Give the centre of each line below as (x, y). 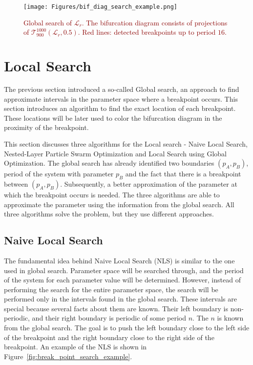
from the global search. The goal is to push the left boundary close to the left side (127, 328)
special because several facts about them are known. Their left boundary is (116, 308)
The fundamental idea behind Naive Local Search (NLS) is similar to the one (119, 260)
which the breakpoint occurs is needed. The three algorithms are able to (112, 194)
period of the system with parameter (59, 174)
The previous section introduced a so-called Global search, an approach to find (122, 89)
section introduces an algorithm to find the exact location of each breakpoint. (120, 108)
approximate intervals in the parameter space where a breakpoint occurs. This (121, 98)
